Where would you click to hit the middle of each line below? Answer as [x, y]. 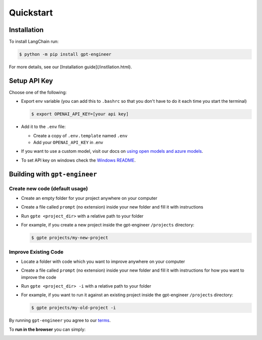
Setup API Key [31, 81]
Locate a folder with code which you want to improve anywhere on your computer [103, 261]
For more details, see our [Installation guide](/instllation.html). [70, 67]
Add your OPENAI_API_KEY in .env [68, 143]
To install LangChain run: [34, 42]
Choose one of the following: [38, 92]
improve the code [39, 277]
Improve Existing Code [36, 252]
